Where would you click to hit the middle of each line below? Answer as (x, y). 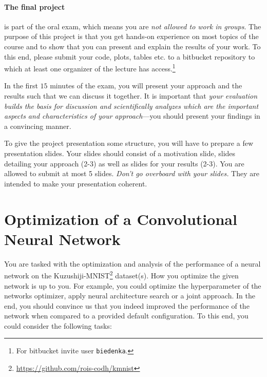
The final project (35, 6)
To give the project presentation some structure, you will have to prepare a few (129, 143)
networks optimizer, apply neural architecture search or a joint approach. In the (130, 296)
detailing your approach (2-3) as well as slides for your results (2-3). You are (124, 163)
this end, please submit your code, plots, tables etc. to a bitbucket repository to (130, 56)
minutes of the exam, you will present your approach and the (146, 86)
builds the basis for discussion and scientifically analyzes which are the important (131, 106)
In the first (21, 86)
